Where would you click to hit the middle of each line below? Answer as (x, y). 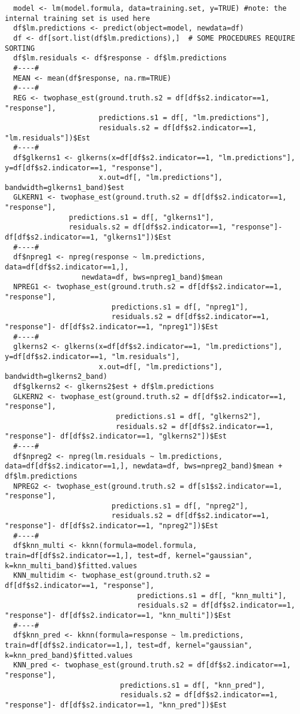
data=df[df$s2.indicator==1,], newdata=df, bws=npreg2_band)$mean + (144, 466)
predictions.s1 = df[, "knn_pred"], (193, 685)
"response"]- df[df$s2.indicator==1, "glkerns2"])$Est (116, 436)
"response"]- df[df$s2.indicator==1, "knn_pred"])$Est (116, 705)
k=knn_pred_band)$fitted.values (69, 655)
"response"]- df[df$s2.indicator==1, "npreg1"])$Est (112, 327)
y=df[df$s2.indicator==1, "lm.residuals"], (92, 356)
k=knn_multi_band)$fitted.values (71, 566)
